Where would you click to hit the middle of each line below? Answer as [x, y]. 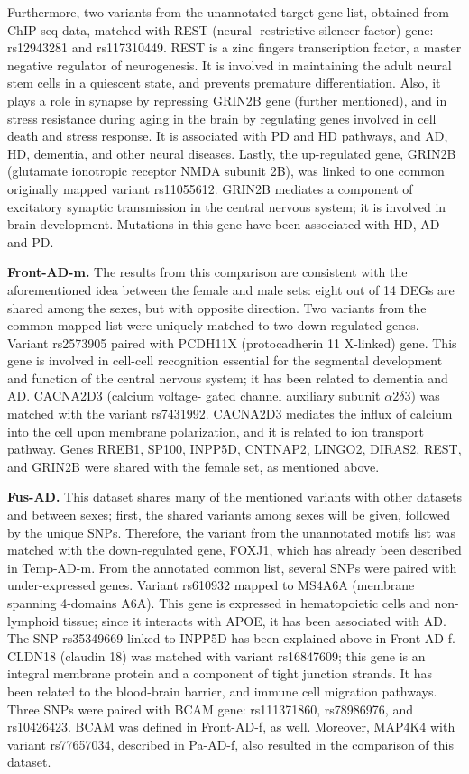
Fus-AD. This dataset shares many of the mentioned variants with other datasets [234, 497]
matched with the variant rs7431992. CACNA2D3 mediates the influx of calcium [230, 414]
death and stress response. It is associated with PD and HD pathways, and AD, [228, 136]
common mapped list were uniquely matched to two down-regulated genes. [213, 325]
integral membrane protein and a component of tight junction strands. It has [220, 673]
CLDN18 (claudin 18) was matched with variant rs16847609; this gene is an [216, 655]
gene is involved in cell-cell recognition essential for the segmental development [225, 360]
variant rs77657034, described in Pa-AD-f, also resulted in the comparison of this [230, 744]
